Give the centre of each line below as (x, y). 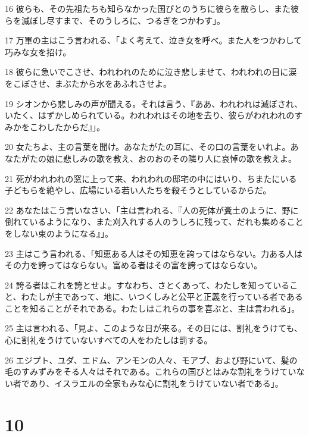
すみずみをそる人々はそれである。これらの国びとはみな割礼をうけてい (159, 371)
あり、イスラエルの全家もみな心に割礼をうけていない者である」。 (156, 383)
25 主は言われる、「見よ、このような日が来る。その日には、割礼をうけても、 (154, 328)
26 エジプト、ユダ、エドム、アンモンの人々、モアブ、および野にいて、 (143, 360)
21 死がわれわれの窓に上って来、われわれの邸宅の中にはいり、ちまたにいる (151, 178)
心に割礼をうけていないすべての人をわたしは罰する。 (109, 340)
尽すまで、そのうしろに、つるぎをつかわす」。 (136, 20)
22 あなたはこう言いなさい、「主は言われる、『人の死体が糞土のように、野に (152, 210)
